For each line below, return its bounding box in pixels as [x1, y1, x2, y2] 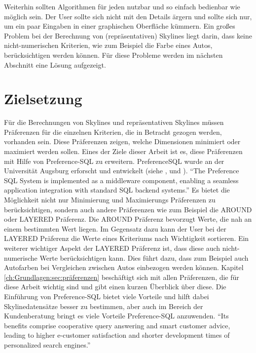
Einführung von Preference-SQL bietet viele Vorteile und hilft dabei [4, 291, 209, 301]
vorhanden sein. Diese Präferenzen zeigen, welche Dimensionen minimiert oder [4, 136, 241, 147]
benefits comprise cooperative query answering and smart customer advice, [4, 320, 230, 330]
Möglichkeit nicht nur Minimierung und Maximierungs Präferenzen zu [4, 195, 216, 205]
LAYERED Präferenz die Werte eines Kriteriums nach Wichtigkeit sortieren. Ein [4, 233, 249, 243]
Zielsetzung [4, 88, 82, 109]
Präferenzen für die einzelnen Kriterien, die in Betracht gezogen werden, [4, 126, 222, 137]
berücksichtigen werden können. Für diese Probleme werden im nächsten [4, 49, 223, 60]
